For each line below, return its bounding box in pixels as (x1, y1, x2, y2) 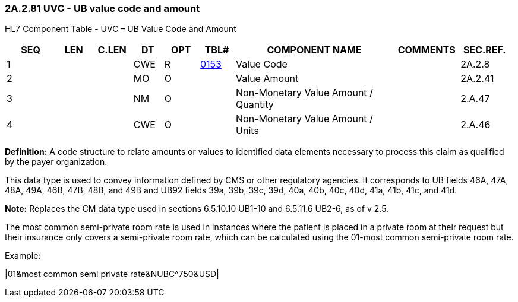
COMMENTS (397, 44, 456, 56)
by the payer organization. (5, 157, 108, 167)
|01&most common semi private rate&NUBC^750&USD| (5, 269, 219, 279)
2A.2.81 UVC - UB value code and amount (5, 2, 200, 14)
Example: (5, 250, 41, 261)
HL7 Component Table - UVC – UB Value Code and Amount (5, 24, 236, 34)
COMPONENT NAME (267, 44, 362, 56)
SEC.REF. (463, 44, 506, 56)
